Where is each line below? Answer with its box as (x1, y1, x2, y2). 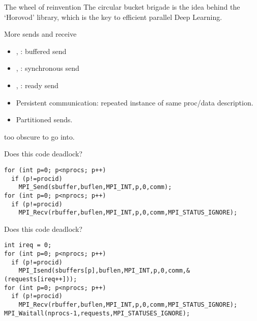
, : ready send (16, 79, 59, 90)
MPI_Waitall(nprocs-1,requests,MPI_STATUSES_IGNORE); (4, 309, 190, 317)
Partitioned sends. (16, 114, 73, 125)
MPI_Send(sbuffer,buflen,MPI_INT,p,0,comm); (18, 183, 172, 191)
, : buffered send (16, 45, 67, 56)
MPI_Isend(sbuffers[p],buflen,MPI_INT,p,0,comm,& (18, 267, 190, 275)
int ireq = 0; (4, 242, 52, 249)
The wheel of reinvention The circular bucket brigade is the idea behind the (4, 2, 240, 12)
